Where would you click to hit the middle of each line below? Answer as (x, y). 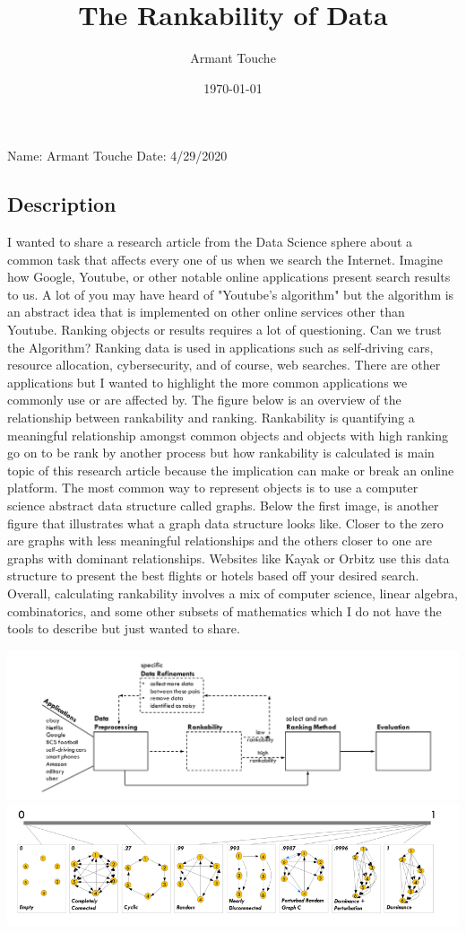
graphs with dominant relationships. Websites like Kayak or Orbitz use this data (229, 558)
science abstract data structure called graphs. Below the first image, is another (223, 506)
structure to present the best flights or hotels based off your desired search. (213, 575)
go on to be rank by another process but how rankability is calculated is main (221, 453)
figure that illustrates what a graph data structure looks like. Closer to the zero (225, 523)
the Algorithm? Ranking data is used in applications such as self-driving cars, (220, 347)
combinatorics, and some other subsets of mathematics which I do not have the (224, 610)
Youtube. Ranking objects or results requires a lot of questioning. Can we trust (224, 330)
